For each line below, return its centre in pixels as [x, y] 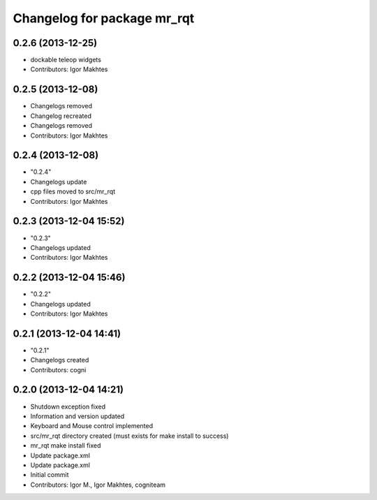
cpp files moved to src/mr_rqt [73, 191]
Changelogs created [60, 360]
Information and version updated [77, 416]
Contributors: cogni [58, 369]
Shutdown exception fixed [68, 406]
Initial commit [50, 475]
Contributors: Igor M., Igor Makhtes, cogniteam [98, 485]
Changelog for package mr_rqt [104, 18]
